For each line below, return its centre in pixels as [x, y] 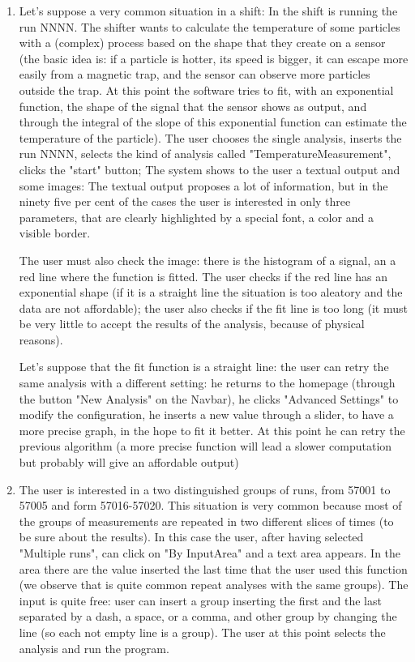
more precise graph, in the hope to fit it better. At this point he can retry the [212, 430]
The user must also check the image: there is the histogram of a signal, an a [207, 260]
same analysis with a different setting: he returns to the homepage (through [207, 383]
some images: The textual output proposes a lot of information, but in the [203, 185]
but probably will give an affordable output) [129, 462]
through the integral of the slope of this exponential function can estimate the [213, 122]
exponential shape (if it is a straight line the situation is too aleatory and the [211, 292]
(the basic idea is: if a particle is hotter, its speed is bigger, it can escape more [214, 58]
